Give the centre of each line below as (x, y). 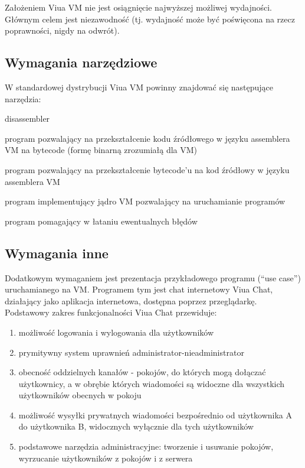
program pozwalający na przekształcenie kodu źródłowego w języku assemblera (147, 138)
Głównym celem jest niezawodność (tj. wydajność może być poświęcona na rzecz (150, 19)
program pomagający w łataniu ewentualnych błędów (101, 221)
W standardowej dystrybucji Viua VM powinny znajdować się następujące (139, 87)
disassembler (27, 118)
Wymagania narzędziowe (81, 62)
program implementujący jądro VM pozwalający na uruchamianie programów (145, 201)
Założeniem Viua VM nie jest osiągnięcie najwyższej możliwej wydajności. (138, 7)
